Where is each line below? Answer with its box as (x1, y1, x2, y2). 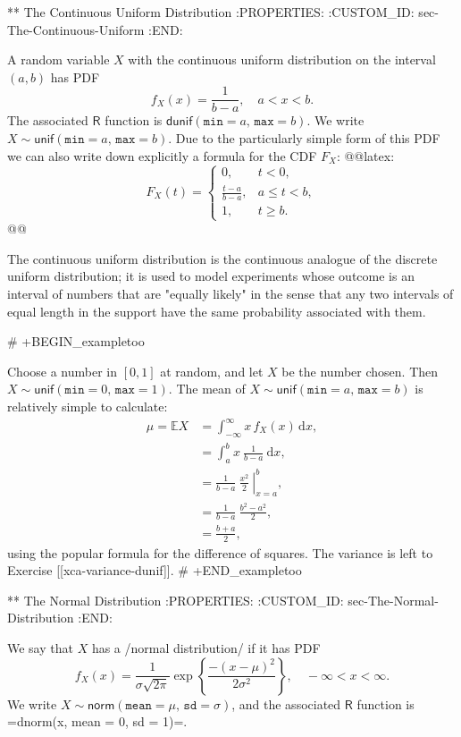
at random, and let (160, 361, 264, 380)
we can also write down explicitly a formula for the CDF (7, 146, 317, 165)
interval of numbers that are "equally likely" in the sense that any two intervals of (7, 284, 454, 302)
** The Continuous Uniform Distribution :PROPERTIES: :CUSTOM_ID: (7, 3, 415, 21)
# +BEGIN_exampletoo (7, 332, 145, 351)
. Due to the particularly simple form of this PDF (168, 129, 440, 148)
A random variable (7, 50, 110, 69)
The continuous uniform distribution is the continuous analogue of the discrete (7, 249, 438, 267)
